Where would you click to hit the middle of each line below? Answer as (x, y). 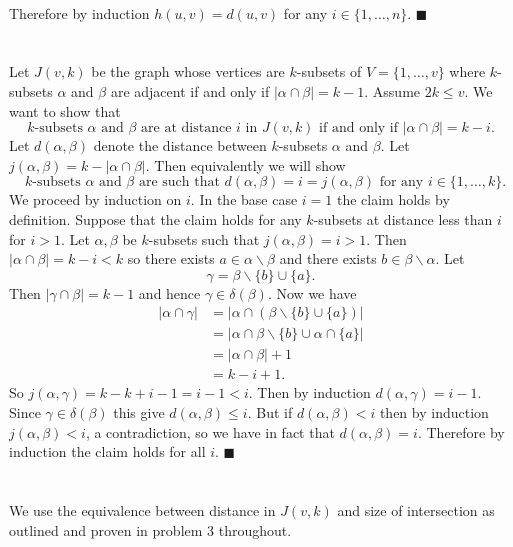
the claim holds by (393, 199)
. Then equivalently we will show (245, 164)
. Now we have (312, 292)
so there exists (171, 258)
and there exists (328, 258)
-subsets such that (204, 238)
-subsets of (329, 71)
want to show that (65, 110)
